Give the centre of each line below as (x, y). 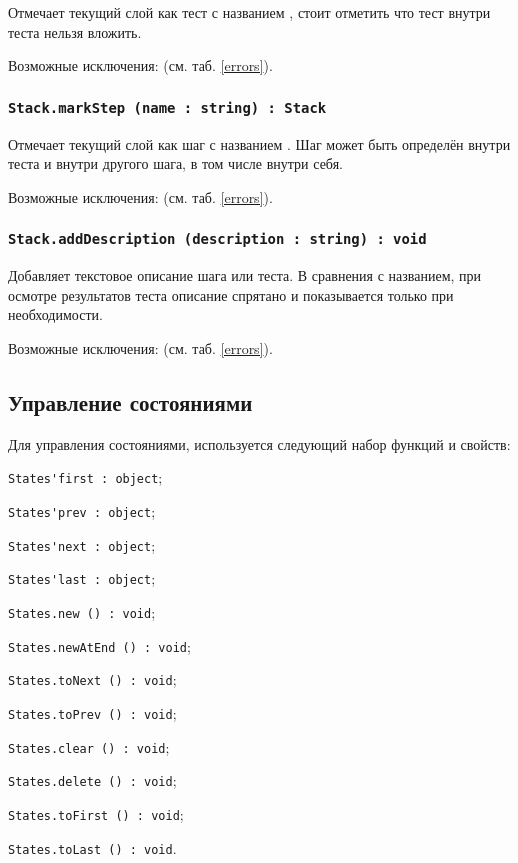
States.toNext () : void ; (92, 679)
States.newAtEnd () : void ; (99, 645)
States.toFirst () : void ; (96, 813)
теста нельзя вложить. (75, 31)
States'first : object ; (85, 477)
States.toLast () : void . (92, 847)
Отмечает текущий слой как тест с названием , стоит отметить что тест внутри (249, 12)
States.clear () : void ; (89, 746)
